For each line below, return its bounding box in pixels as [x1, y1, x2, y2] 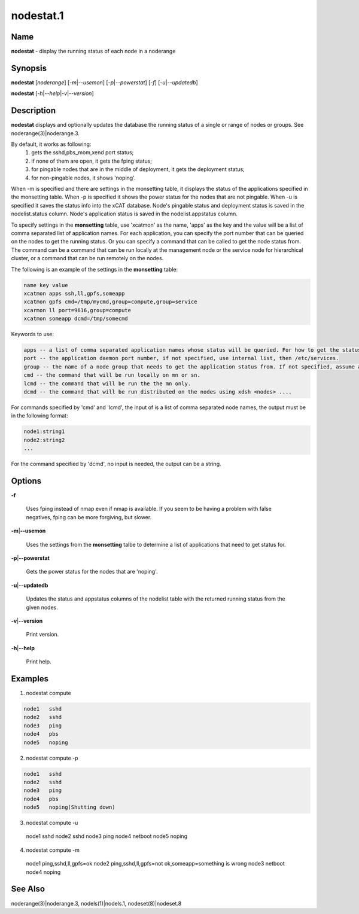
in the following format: [11, 412, 68, 419]
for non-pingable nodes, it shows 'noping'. [31, 174, 136, 181]
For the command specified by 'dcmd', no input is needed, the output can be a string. [11, 461, 221, 468]
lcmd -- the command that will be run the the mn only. [23, 380, 191, 387]
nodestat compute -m [26, 846, 80, 854]
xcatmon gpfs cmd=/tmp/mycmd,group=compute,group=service [23, 298, 197, 305]
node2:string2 [23, 437, 65, 443]
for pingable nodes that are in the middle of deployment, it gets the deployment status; [31, 166, 245, 173]
